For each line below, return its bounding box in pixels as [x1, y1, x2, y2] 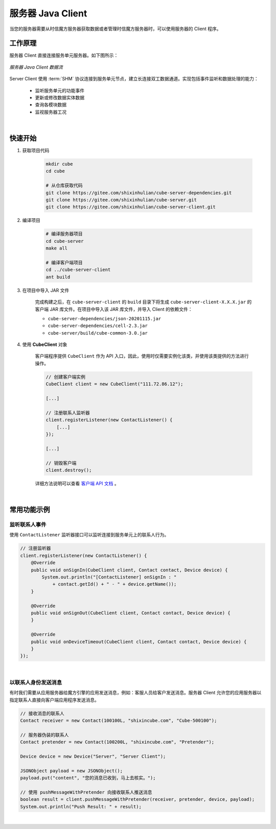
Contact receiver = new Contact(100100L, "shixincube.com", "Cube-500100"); [20, 718, 217, 723]
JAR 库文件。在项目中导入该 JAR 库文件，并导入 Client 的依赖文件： [49, 306, 193, 312]
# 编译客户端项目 [45, 259, 83, 265]
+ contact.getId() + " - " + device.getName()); [52, 582, 177, 587]
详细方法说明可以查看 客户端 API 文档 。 [35, 480, 120, 486]
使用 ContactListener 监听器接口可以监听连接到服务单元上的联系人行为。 [9, 532, 169, 538]
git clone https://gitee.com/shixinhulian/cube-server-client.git [45, 204, 216, 210]
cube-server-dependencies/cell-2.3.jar [48, 323, 148, 329]
